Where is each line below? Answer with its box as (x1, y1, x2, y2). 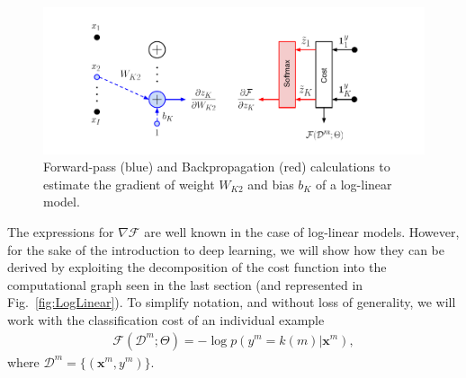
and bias (247, 174, 294, 193)
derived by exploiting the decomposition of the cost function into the (7, 258, 387, 277)
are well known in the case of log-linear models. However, (144, 222, 460, 241)
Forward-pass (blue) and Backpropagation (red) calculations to (43, 157, 390, 176)
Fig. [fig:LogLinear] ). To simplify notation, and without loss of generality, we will (7, 293, 456, 312)
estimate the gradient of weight (43, 174, 215, 193)
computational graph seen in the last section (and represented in (7, 275, 363, 294)
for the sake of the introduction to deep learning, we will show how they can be (7, 240, 444, 259)
